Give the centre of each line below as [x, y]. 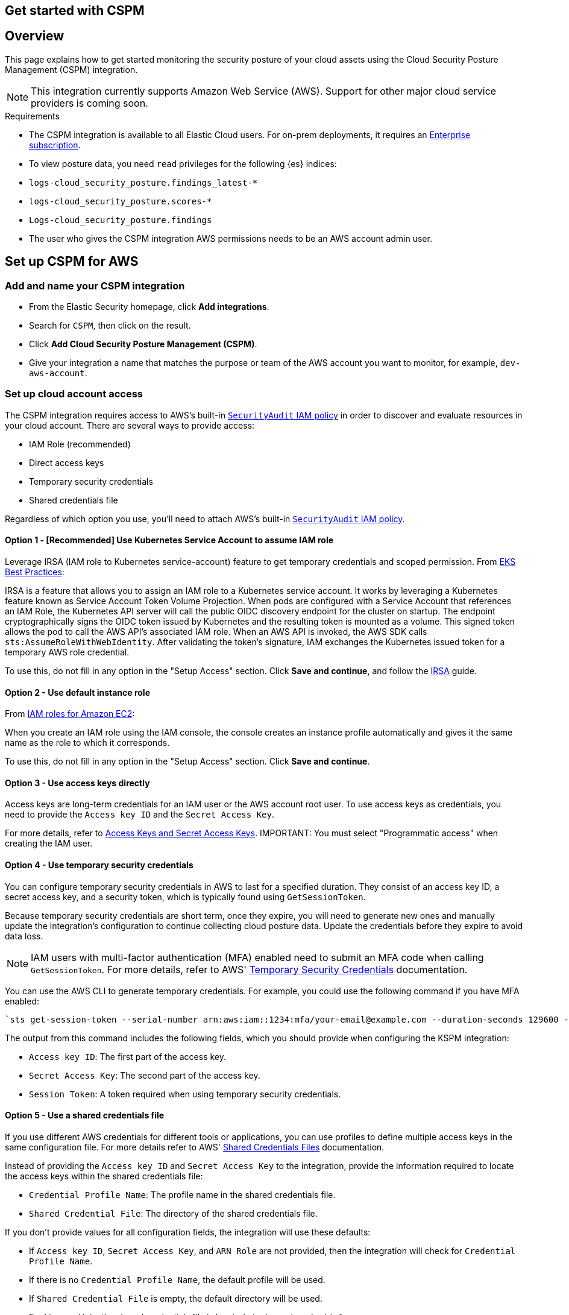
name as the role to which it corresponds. [87, 743]
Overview [35, 36]
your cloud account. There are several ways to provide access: [130, 425]
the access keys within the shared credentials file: [104, 1176]
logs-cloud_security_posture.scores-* [121, 201]
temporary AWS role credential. [67, 652]
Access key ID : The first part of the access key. [128, 1056]
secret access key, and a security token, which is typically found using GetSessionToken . [185, 897]
